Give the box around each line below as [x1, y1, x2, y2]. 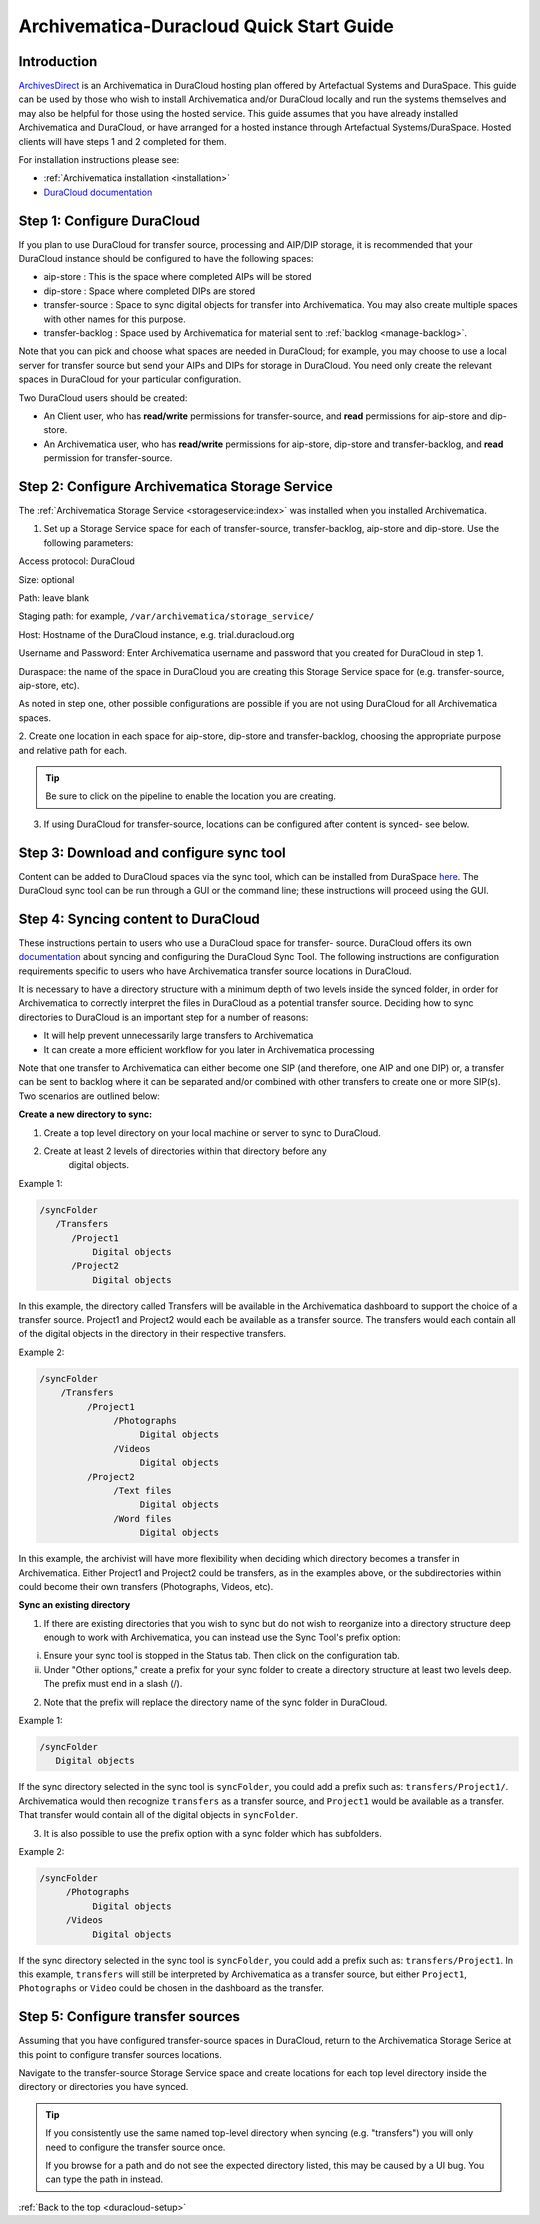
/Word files [113, 1513, 172, 1524]
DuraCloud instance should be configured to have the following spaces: [18, 253, 314, 265]
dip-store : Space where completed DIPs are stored [43, 285, 256, 297]
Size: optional [18, 573, 75, 585]
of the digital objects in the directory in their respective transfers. [18, 1328, 287, 1340]
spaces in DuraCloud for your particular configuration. [18, 373, 242, 385]
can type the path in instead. [45, 2173, 164, 2185]
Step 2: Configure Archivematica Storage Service [18, 478, 334, 495]
